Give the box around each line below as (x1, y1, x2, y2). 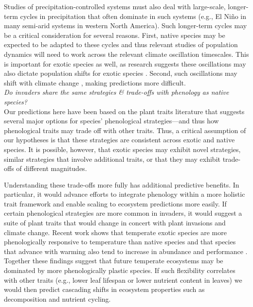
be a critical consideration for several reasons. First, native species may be (4, 30, 225, 40)
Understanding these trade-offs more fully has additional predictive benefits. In (4, 179, 239, 189)
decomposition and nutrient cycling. (4, 293, 111, 304)
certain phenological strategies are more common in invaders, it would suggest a (4, 208, 242, 218)
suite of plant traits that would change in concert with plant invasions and (4, 218, 226, 228)
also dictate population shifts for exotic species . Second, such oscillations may (4, 68, 237, 78)
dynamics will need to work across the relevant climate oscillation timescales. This (4, 49, 249, 59)
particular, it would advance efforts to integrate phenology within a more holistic (4, 189, 245, 199)
